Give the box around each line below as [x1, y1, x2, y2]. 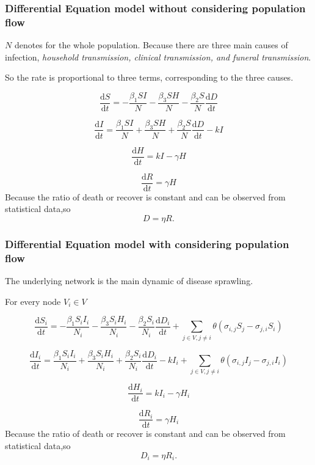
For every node [5, 295, 61, 307]
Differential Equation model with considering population [5, 236, 289, 251]
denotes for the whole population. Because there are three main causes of [14, 38, 288, 51]
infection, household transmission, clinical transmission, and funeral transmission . [5, 50, 311, 63]
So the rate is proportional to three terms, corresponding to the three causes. [5, 71, 294, 84]
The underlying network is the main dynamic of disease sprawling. [5, 274, 253, 287]
